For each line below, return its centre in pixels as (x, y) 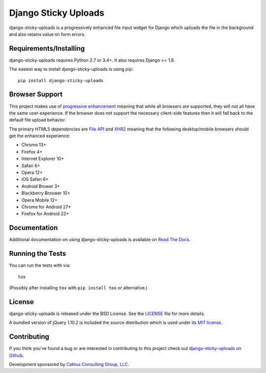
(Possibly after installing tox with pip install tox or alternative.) (78, 287)
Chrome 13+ (34, 145)
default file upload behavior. (37, 120)
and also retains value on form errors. (47, 34)
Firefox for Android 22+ (45, 214)
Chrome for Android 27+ (46, 207)
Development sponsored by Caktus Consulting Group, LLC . (69, 364)
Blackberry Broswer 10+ (46, 193)
